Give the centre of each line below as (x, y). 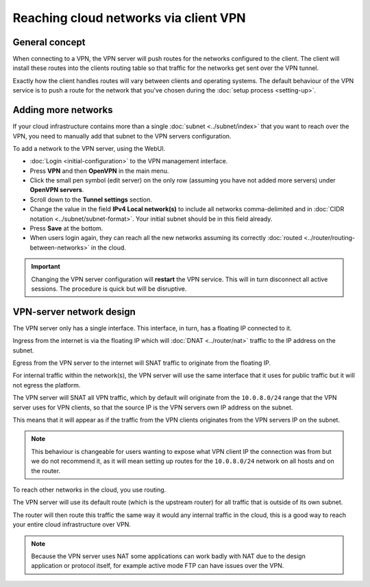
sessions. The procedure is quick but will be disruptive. (109, 289)
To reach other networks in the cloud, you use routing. (89, 490)
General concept (49, 42)
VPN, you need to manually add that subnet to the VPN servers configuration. (122, 136)
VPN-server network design (74, 312)
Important (46, 267)
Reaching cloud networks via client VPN (129, 18)
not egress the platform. (47, 385)
